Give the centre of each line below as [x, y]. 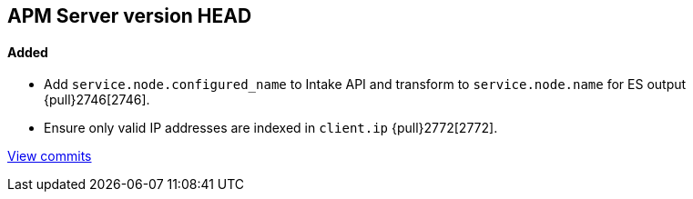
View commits [50, 156]
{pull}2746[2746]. [97, 100]
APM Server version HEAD [130, 16]
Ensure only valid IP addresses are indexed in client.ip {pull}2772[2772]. [271, 128]
